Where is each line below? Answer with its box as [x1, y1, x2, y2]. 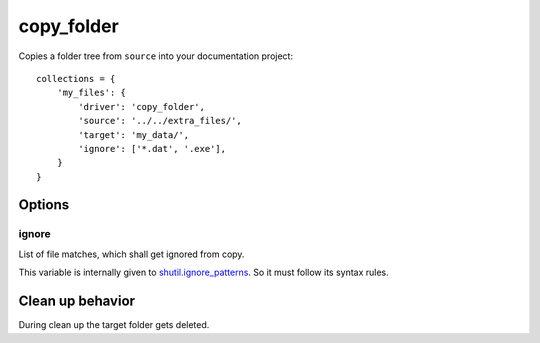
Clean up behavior [18, 293, 135, 310]
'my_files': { [56, 87, 127, 99]
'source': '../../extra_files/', [78, 115, 242, 127]
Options [18, 196, 70, 214]
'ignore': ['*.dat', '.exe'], [78, 143, 227, 154]
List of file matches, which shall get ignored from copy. [18, 248, 245, 260]
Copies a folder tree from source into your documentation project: [18, 50, 294, 62]
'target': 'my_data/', [78, 129, 190, 140]
